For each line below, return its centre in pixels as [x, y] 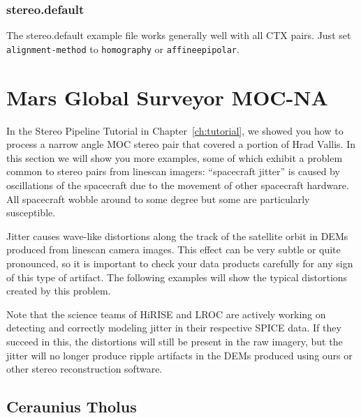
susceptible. [31, 212]
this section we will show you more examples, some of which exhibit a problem [175, 157]
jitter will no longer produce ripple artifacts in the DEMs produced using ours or [179, 355]
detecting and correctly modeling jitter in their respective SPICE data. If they [174, 328]
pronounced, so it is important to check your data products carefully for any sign [180, 263]
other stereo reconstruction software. [84, 369]
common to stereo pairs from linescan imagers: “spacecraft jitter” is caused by [173, 171]
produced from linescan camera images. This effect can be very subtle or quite [174, 249]
